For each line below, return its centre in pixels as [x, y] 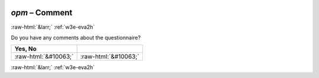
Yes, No [25, 49]
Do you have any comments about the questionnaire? [76, 38]
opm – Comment [42, 13]
